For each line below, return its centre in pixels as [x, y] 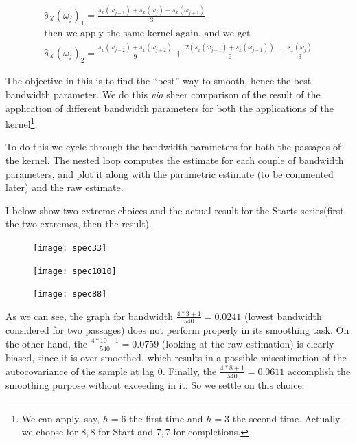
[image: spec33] [70, 248]
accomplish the [319, 371]
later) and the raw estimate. [65, 187]
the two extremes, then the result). [79, 224]
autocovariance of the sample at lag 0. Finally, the [111, 371]
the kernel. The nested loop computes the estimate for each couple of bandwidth [175, 160]
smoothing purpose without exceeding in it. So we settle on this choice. [155, 385]
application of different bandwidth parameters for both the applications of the [170, 107]
